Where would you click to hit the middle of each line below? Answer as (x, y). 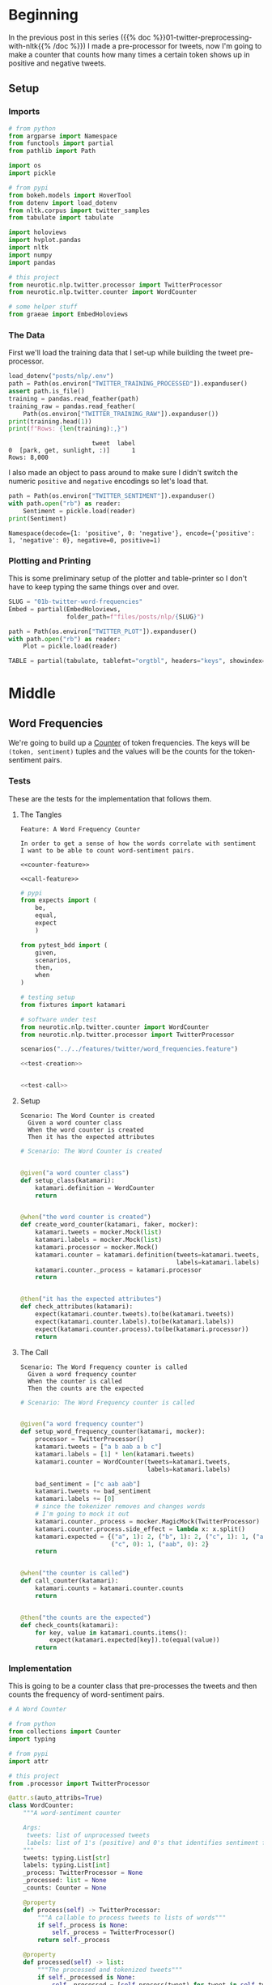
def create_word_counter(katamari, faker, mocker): (109, 1225)
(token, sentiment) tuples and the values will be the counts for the (120, 751)
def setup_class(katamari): (67, 1180)
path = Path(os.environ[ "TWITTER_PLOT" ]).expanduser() (103, 631)
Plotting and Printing (50, 560)
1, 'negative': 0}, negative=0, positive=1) (85, 540)
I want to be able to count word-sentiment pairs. (107, 850)
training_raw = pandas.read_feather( (72, 406)
